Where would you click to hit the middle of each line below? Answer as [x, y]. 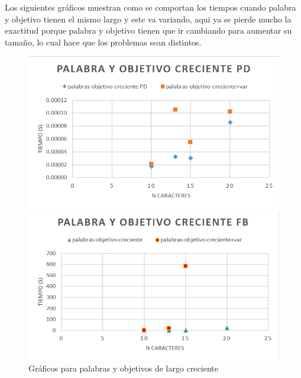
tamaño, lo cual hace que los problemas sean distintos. [103, 42]
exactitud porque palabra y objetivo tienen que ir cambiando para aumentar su [148, 30]
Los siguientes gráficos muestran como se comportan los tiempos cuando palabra [150, 7]
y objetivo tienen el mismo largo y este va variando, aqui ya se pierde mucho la [148, 19]
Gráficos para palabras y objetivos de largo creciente [123, 368]
